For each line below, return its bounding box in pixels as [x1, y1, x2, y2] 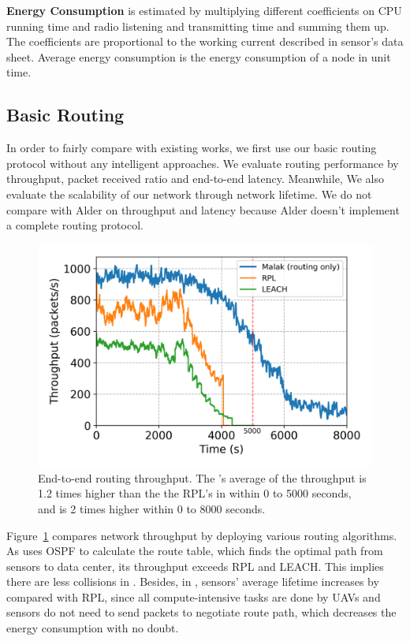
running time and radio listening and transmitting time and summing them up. [6, 17, 389, 34]
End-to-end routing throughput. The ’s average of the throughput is [38, 469, 367, 486]
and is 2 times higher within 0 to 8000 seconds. [38, 500, 266, 516]
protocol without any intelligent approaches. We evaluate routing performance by [6, 155, 399, 171]
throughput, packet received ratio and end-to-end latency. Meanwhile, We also [6, 170, 384, 187]
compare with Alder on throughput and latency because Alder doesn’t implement [6, 201, 400, 218]
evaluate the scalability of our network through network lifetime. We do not [6, 185, 372, 202]
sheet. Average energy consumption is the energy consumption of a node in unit [6, 48, 391, 65]
